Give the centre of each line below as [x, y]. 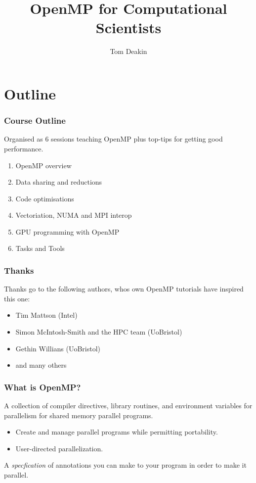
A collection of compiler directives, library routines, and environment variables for [128, 406]
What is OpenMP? [43, 387]
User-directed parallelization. [59, 448]
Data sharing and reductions [59, 182]
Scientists [128, 27]
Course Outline [35, 121]
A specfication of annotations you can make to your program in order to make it [125, 465]
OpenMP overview [43, 165]
